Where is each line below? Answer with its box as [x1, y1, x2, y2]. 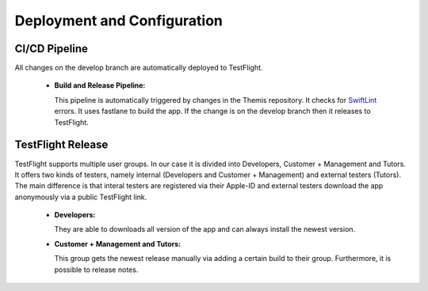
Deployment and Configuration [14, 12, 224, 29]
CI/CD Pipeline [14, 42, 89, 55]
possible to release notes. [54, 265, 139, 274]
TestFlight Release [14, 138, 109, 152]
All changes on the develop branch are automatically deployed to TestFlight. [14, 63, 263, 73]
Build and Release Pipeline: [54, 81, 146, 90]
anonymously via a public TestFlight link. [14, 192, 147, 202]
